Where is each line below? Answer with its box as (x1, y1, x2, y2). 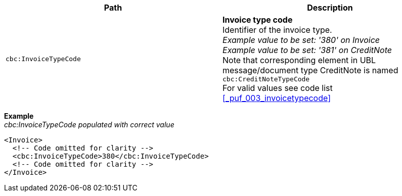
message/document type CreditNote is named (222, 65, 398, 75)
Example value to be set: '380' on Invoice (222, 35, 380, 45)
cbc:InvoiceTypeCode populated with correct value (4, 120, 174, 129)
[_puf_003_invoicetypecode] (222, 93, 331, 103)
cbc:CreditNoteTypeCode (222, 75, 310, 83)
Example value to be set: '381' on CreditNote (222, 45, 392, 55)
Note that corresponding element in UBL (222, 55, 376, 65)
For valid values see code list (222, 83, 333, 93)
